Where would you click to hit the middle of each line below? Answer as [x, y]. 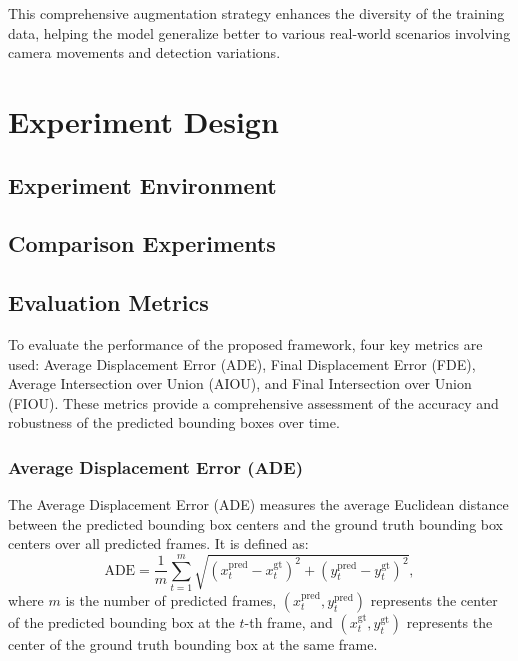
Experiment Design [143, 120]
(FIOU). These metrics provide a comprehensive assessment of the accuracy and [253, 402]
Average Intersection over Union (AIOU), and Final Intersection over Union [240, 383]
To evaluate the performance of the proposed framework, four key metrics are [245, 343]
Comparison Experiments [142, 243]
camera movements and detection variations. [144, 52]
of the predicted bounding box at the [121, 622]
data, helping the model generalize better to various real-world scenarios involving [259, 32]
